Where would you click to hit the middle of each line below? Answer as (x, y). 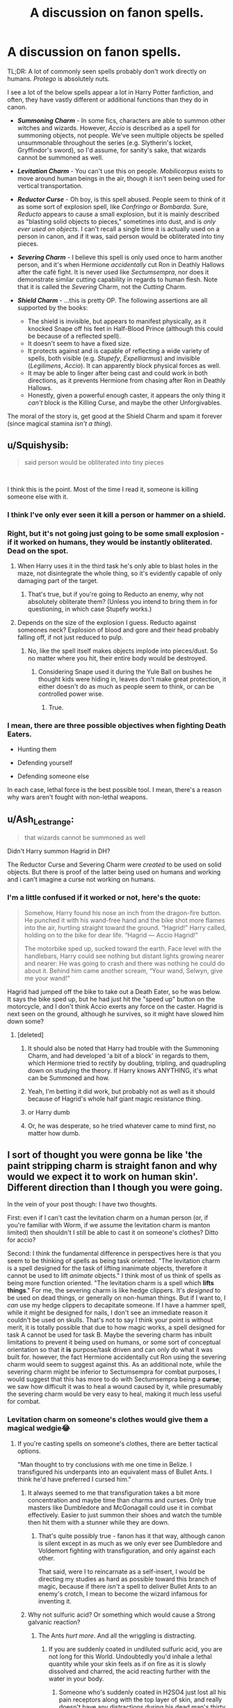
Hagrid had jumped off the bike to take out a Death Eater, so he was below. (114, 991)
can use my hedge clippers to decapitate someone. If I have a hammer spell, (117, 1305)
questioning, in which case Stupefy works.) (90, 609)
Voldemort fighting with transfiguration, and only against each (127, 1551)
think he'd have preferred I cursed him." (74, 1479)
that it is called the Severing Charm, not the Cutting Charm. (102, 286)
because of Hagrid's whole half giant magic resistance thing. (115, 1098)
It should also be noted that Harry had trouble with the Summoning (123, 1048)
